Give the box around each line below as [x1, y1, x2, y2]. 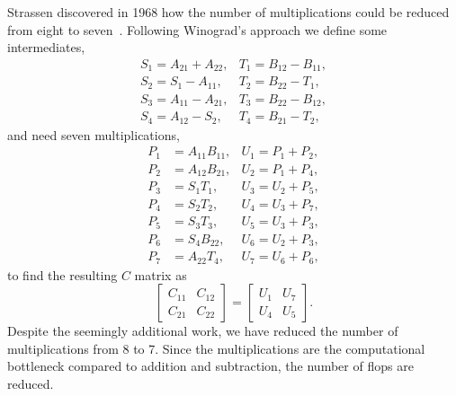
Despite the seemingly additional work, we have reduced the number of [7, 321, 398, 340]
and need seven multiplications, [7, 125, 180, 144]
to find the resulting [7, 265, 118, 284]
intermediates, [7, 38, 85, 57]
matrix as [134, 265, 187, 284]
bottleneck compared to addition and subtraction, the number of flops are [7, 356, 414, 375]
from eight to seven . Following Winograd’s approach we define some [7, 20, 388, 39]
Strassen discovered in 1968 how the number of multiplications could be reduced [7, 3, 450, 21]
